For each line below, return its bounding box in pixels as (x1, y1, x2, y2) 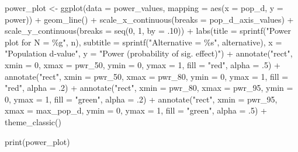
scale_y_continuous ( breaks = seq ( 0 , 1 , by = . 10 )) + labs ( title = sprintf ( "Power (5, 24, 291, 37)
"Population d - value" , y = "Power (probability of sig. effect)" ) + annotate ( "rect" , (5, 47, 293, 59)
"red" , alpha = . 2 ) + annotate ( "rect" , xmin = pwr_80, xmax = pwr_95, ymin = (5, 82, 293, 94)
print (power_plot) (5, 135, 70, 147)
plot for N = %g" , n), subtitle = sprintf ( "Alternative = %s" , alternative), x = (5, 36, 282, 48)
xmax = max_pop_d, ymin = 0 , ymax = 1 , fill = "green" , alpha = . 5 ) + (5, 104, 267, 116)
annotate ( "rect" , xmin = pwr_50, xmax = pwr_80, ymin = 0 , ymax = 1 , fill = (5, 70, 289, 82)
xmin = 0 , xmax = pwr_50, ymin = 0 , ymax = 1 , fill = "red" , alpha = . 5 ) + (5, 58, 280, 70)
